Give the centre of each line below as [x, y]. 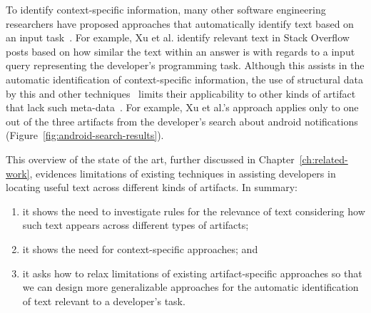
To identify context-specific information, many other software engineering [166, 9]
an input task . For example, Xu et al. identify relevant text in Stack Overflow [178, 37]
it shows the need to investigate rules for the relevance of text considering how [194, 211]
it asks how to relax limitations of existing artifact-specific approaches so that [192, 273]
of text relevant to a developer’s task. [104, 301]
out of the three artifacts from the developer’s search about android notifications [182, 121]
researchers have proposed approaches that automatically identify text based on [180, 23]
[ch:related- [324, 159]
